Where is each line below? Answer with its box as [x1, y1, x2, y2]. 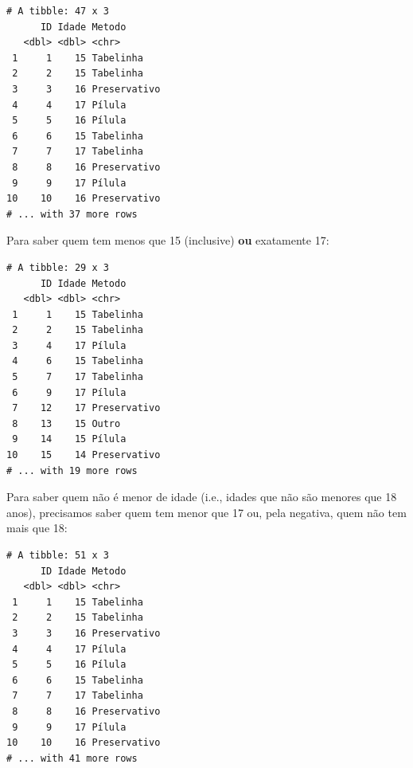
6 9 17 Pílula [12, 386, 127, 398]
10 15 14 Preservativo [6, 449, 161, 461]
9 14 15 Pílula [12, 433, 127, 445]
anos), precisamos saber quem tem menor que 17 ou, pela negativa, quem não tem [6, 504, 407, 520]
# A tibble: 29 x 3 [6, 261, 109, 273]
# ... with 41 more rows [6, 752, 138, 764]
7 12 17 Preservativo [12, 402, 161, 414]
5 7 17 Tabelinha [12, 371, 143, 383]
